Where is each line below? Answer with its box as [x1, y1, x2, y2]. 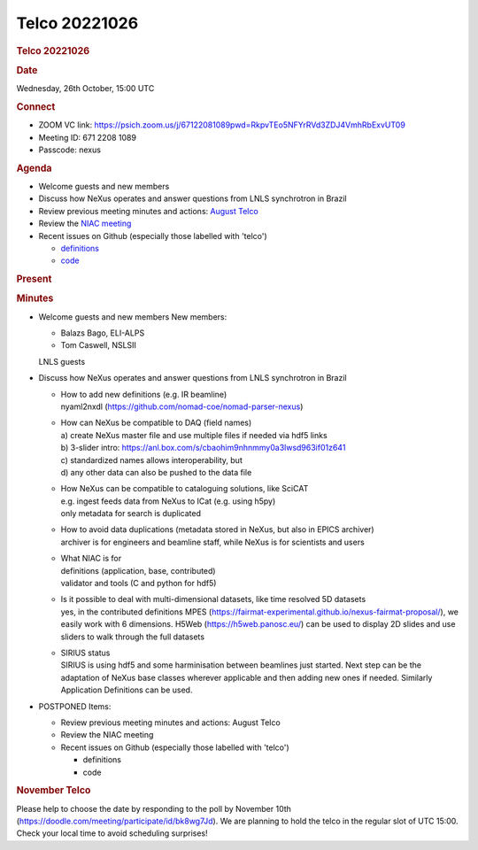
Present [16, 273, 52, 285]
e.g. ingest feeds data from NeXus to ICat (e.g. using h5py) [60, 496, 276, 506]
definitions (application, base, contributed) [60, 565, 216, 576]
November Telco [16, 784, 91, 797]
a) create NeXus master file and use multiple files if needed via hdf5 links [60, 429, 328, 440]
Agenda [16, 162, 52, 174]
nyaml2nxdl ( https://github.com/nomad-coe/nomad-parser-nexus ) [60, 401, 304, 412]
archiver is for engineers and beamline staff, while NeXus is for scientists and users [60, 537, 365, 547]
